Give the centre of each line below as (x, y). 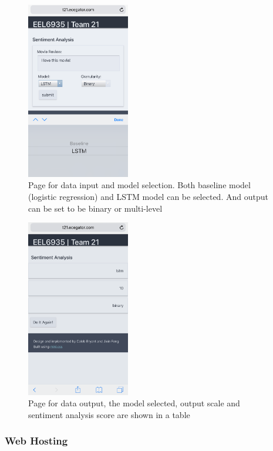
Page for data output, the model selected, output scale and (134, 403)
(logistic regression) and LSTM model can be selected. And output (148, 197)
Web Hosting (36, 441)
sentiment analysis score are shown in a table (109, 414)
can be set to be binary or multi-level (95, 208)
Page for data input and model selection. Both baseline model (139, 185)
